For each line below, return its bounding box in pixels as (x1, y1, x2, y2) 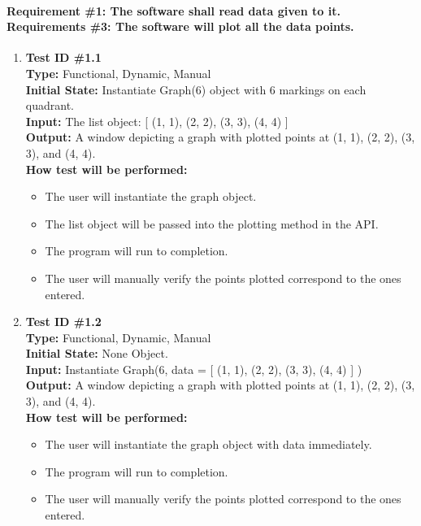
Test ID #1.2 (25, 313, 102, 330)
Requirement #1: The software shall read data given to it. (7, 2, 341, 19)
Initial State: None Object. (25, 345, 168, 362)
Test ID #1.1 (25, 49, 102, 66)
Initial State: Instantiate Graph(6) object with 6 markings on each (25, 80, 367, 98)
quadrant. (25, 97, 74, 114)
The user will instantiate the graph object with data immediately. (45, 436, 372, 453)
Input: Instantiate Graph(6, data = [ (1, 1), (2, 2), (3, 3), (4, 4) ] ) (25, 360, 362, 377)
